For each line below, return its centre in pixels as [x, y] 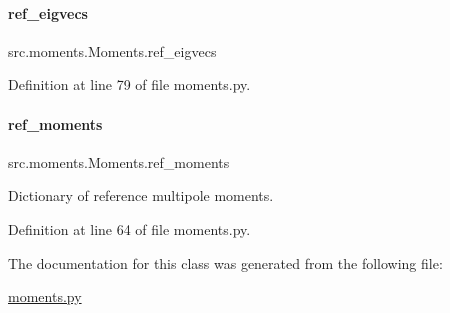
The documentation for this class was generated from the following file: [225, 262]
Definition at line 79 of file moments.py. [129, 84]
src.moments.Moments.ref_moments [119, 161]
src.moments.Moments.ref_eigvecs [112, 50]
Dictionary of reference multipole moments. [141, 195]
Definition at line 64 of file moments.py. [129, 228]
